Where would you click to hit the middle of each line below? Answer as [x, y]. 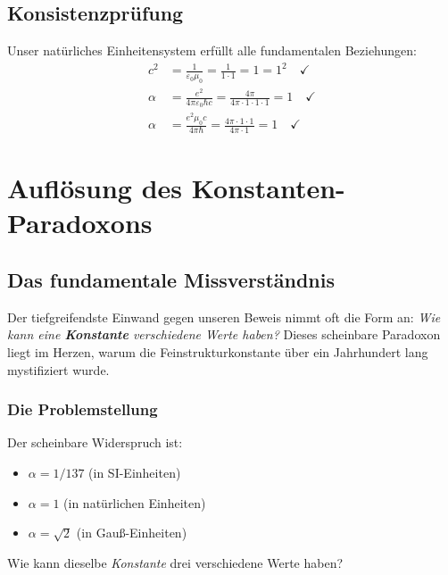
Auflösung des [95, 188]
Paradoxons [80, 223]
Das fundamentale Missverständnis [171, 280]
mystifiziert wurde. [58, 369]
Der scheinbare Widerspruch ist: [95, 442]
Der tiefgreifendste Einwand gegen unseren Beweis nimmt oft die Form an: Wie [224, 317]
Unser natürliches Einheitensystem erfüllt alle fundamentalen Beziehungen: [212, 50]
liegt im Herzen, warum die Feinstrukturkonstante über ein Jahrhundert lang [218, 352]
